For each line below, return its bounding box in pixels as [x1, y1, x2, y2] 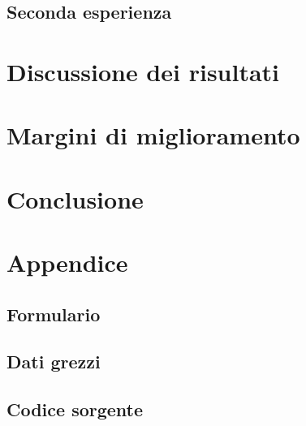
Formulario [6, 301, 101, 326]
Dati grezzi [6, 349, 101, 374]
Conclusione [6, 182, 144, 215]
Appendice [6, 246, 128, 279]
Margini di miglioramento [6, 118, 300, 152]
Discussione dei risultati [6, 54, 280, 88]
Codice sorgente [6, 397, 144, 422]
